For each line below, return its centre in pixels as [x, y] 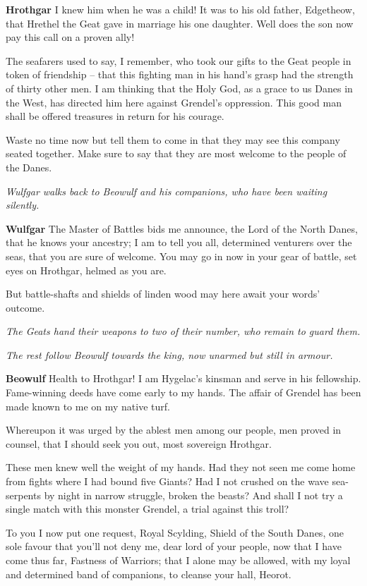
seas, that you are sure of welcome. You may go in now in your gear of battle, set [181, 256]
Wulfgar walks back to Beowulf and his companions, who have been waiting [167, 191]
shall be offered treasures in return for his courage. [115, 116]
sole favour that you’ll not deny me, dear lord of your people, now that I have [174, 546]
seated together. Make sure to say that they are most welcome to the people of [176, 153]
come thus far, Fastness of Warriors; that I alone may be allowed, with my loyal [178, 560]
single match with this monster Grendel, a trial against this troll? [148, 509]
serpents [23, 495]
